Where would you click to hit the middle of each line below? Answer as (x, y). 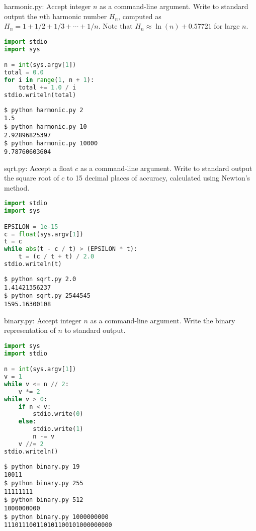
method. (17, 187)
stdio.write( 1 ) (58, 429)
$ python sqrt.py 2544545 (47, 296)
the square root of (32, 178)
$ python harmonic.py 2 (44, 110)
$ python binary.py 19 (42, 466)
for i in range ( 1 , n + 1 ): (49, 80)
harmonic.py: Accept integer (48, 6)
